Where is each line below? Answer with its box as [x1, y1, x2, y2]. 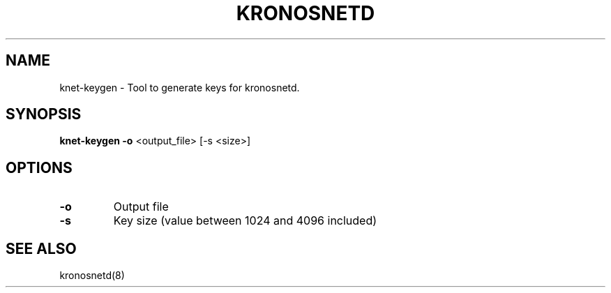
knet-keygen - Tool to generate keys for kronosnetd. [59, 81, 300, 93]
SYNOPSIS [6, 105, 82, 123]
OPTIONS [6, 158, 73, 176]
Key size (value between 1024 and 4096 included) [113, 213, 377, 228]
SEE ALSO [6, 239, 77, 257]
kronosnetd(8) [59, 269, 125, 282]
